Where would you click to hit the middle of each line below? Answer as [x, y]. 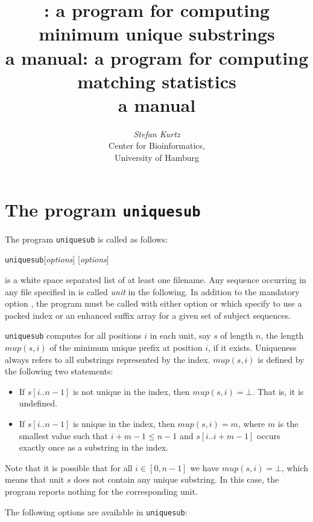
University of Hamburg [157, 158]
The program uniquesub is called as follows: [87, 239]
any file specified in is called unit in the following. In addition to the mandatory [152, 291]
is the [288, 424]
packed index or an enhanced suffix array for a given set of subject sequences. [148, 315]
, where [251, 424]
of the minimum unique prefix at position [126, 347]
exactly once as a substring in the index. [94, 447]
